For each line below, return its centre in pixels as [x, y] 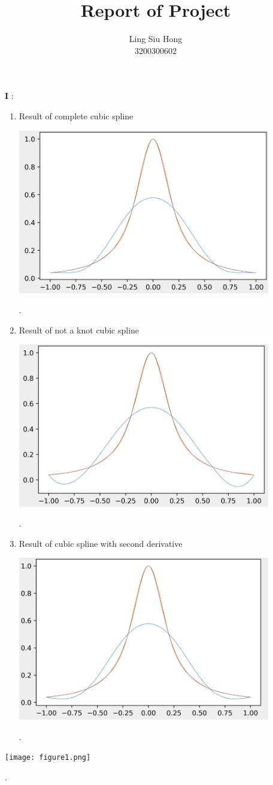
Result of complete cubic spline [76, 115]
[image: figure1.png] [48, 758]
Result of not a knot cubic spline [79, 330]
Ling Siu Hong [156, 39]
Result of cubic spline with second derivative [101, 543]
